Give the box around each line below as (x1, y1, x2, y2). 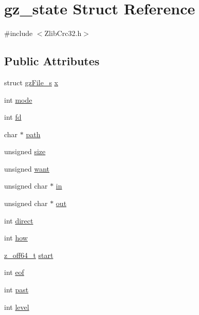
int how (4, 232, 28, 243)
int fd (4, 112, 22, 122)
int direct (4, 215, 33, 226)
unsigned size (4, 146, 46, 157)
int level (4, 301, 29, 312)
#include (4, 28, 33, 39)
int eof (4, 267, 24, 277)
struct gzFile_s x (4, 77, 59, 87)
